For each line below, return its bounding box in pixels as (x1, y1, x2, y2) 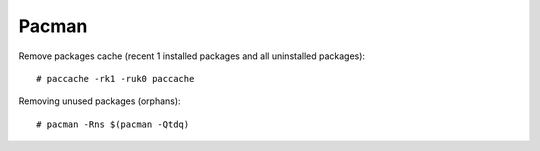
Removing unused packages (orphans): (18, 95, 181, 107)
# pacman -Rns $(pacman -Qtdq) (36, 118, 190, 130)
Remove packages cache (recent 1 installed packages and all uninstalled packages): (18, 50, 365, 62)
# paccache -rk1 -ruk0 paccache (36, 73, 195, 84)
